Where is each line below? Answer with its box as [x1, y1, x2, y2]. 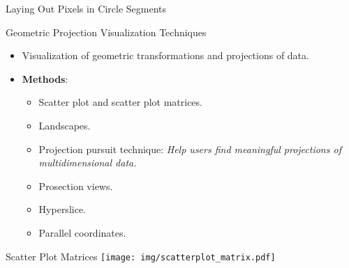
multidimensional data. [38, 155, 137, 170]
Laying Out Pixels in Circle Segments [6, 1, 167, 15]
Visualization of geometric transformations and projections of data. [22, 48, 309, 63]
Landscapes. [38, 118, 91, 132]
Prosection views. [38, 178, 113, 193]
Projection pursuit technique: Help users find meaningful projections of [38, 141, 341, 156]
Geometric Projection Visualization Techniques [6, 24, 207, 39]
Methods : [22, 71, 68, 86]
